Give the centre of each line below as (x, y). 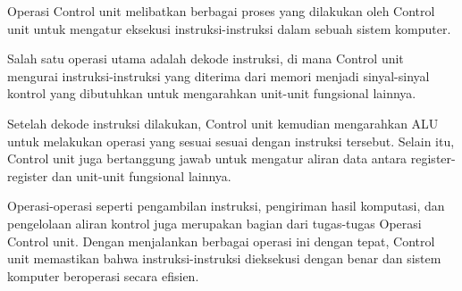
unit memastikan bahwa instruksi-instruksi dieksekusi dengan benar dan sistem (224, 258)
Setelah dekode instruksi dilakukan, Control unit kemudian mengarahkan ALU (223, 123)
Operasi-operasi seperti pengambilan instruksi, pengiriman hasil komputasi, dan (226, 206)
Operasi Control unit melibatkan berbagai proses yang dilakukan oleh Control (221, 11)
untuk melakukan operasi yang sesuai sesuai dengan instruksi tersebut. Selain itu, (231, 141)
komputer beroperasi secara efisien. (103, 275)
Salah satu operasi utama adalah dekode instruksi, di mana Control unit (206, 58)
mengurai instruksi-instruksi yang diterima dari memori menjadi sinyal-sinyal (218, 75)
